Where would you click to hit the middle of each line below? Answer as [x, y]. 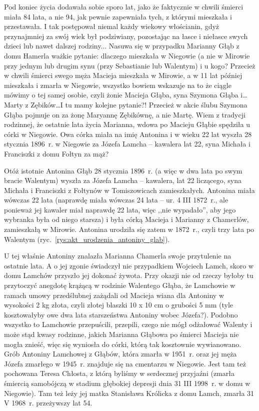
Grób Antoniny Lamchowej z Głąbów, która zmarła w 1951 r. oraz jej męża [120, 354]
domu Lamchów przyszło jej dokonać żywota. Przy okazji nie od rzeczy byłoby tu [129, 275]
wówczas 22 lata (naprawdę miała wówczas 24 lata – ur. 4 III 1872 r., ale [116, 200]
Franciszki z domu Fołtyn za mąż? [56, 153]
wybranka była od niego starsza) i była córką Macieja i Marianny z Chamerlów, [126, 219]
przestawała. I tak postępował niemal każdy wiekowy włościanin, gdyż [112, 26]
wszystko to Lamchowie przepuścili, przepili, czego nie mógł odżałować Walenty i [128, 324]
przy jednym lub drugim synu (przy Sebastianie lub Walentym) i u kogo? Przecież [130, 65]
